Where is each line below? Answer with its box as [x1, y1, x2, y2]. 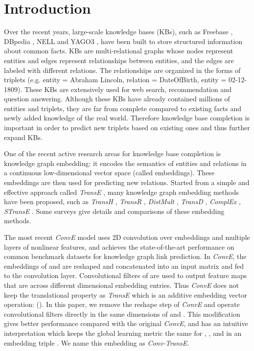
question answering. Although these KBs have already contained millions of [4, 94, 230, 104]
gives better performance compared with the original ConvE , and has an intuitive [4, 318, 248, 328]
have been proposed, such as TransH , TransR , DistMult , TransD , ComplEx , [4, 196, 241, 207]
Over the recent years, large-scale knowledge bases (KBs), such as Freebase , [4, 26, 233, 37]
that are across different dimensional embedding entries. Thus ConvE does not [4, 280, 239, 290]
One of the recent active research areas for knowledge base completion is [4, 148, 221, 159]
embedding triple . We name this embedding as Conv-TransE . [4, 337, 189, 348]
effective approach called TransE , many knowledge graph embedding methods [4, 187, 239, 197]
